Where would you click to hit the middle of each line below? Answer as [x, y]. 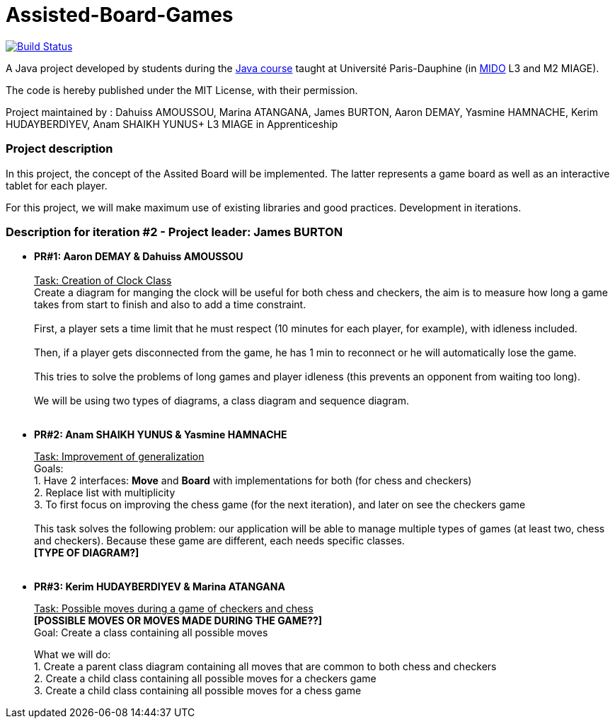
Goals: [49, 469]
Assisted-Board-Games [120, 15]
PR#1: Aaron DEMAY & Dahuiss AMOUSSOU [139, 257]
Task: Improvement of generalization [119, 457]
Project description [59, 149]
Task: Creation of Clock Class [103, 281]
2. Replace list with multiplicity [105, 493]
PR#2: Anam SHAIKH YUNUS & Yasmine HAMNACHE [161, 435]
